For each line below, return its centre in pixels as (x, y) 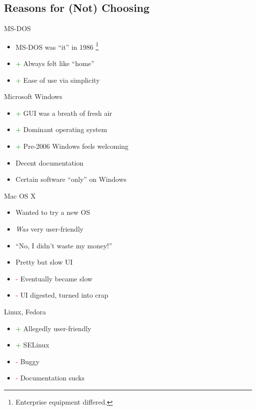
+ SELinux (32, 345)
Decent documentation (49, 162)
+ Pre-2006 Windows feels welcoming (72, 146)
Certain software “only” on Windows (71, 179)
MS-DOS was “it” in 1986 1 (57, 46)
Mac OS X (20, 195)
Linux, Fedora (25, 311)
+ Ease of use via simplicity (58, 80)
